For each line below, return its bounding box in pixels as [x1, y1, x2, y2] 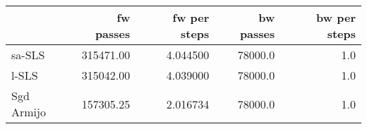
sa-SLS [11, 47, 45, 63]
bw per [316, 9, 356, 25]
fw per [172, 9, 210, 25]
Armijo [11, 104, 46, 120]
